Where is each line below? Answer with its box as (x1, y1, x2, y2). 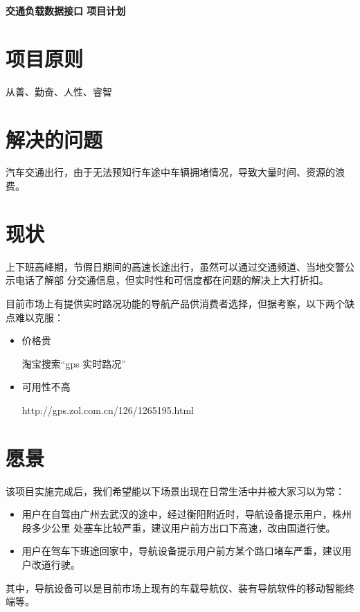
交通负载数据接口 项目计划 (6, 3, 126, 17)
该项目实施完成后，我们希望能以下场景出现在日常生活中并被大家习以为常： (6, 483, 345, 498)
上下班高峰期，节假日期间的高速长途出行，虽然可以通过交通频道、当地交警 (6, 259, 345, 273)
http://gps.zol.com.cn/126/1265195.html (21, 402, 195, 417)
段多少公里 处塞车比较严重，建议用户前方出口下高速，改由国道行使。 (21, 520, 336, 534)
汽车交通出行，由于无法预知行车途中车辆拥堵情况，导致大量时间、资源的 (6, 165, 335, 179)
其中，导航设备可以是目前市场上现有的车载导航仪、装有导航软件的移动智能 (6, 580, 345, 595)
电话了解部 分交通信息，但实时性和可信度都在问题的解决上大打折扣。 (15, 273, 329, 287)
